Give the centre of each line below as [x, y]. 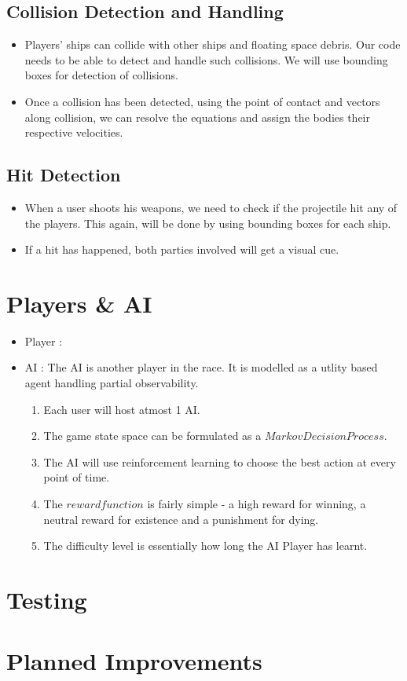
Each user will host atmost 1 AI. [122, 409]
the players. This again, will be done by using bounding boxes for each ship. [208, 223]
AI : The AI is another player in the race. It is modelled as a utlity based [201, 367]
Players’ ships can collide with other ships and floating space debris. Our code [213, 44]
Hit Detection [64, 175]
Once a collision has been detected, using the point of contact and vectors [202, 101]
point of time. [77, 477]
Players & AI [79, 303]
